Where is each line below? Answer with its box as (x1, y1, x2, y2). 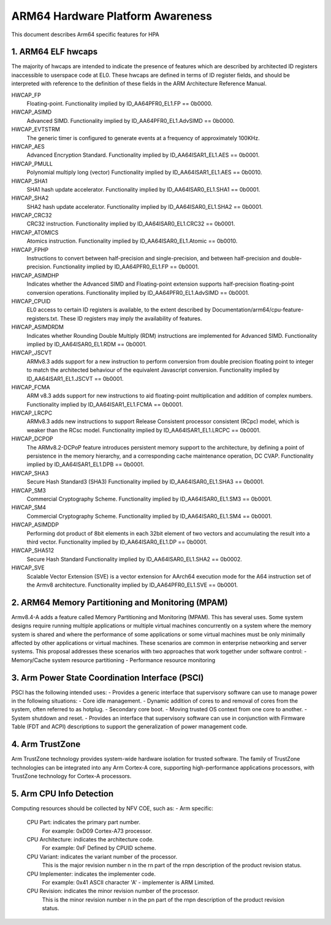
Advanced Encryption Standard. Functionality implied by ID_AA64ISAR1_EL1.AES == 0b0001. (26, 151, 260, 159)
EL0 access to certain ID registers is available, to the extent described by (26, 306, 211, 313)
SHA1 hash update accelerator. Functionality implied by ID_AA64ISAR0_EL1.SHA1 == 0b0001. (26, 185, 261, 193)
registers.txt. (26, 314, 59, 322)
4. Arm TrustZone (11, 739, 81, 749)
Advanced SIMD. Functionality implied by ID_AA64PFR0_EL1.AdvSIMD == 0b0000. (26, 117, 235, 124)
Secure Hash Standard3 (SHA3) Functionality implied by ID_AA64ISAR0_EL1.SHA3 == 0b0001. (26, 478, 265, 485)
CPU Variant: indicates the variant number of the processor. (26, 853, 178, 860)
